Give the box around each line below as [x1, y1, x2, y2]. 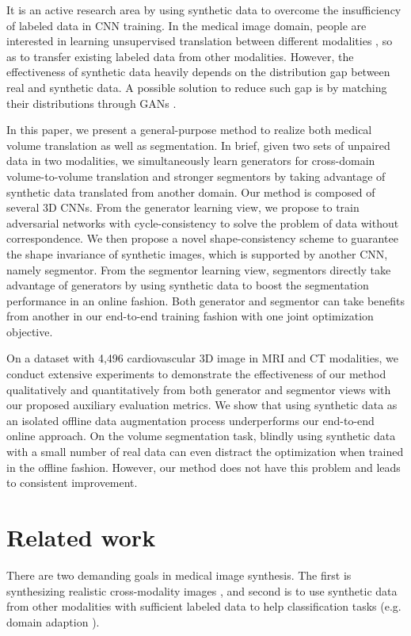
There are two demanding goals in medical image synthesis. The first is [6, 566, 352, 583]
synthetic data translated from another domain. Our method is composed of [6, 183, 375, 200]
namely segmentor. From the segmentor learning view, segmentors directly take [6, 261, 391, 278]
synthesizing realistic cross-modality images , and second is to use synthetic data [6, 582, 398, 599]
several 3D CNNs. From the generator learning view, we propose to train [6, 199, 360, 216]
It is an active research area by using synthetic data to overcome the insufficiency [6, 2, 401, 17]
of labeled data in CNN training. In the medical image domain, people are [6, 17, 367, 33]
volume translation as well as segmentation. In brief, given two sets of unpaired [6, 136, 390, 153]
